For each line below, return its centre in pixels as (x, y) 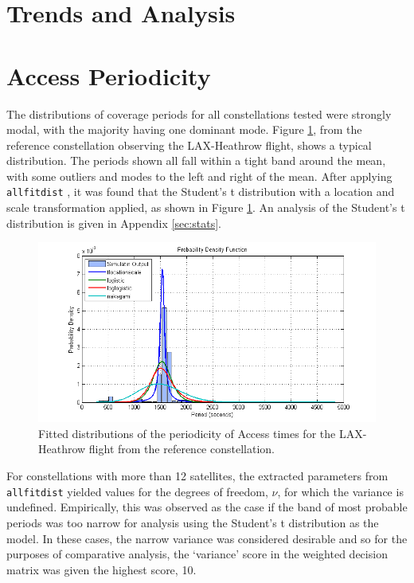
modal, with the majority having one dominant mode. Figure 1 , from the (184, 129)
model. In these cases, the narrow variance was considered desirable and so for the (207, 538)
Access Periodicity (109, 75)
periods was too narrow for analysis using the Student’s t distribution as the (193, 522)
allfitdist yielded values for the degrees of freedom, (137, 491)
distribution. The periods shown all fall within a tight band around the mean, (196, 160)
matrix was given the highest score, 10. (102, 569)
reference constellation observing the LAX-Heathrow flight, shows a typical (189, 145)
